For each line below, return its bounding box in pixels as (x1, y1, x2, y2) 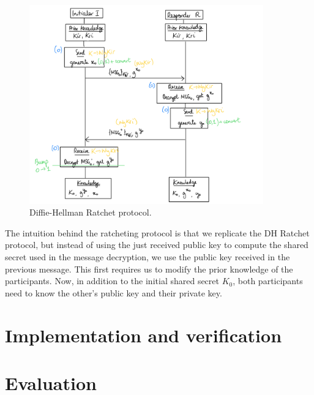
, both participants (233, 274, 303, 287)
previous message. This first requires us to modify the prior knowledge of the (5, 262, 293, 275)
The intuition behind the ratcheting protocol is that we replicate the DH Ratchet (5, 226, 310, 239)
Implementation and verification (5, 322, 282, 347)
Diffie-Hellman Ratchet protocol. (29, 206, 152, 219)
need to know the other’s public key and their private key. (5, 286, 222, 299)
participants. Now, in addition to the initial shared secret (5, 274, 219, 287)
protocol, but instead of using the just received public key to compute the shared (5, 238, 308, 251)
